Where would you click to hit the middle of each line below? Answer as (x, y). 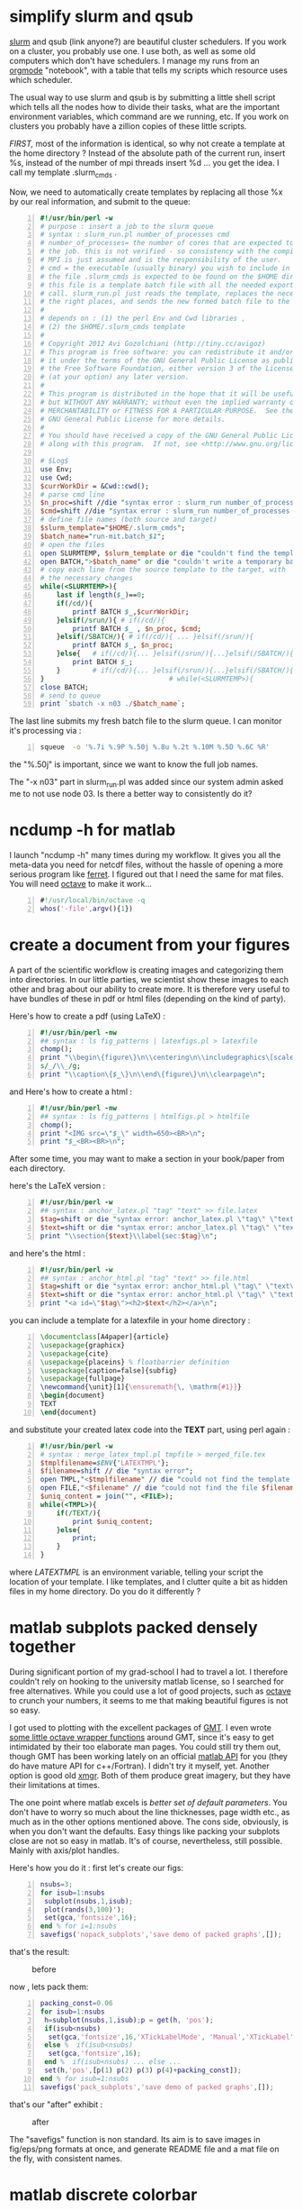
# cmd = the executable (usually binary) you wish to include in (165, 268)
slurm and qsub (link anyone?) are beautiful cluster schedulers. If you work (148, 41)
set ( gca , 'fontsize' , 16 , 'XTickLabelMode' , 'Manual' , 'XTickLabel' (171, 2037)
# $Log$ (54, 461)
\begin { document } (72, 1396)
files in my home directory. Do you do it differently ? (105, 1592)
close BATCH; (64, 687)
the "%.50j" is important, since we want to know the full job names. (134, 764)
